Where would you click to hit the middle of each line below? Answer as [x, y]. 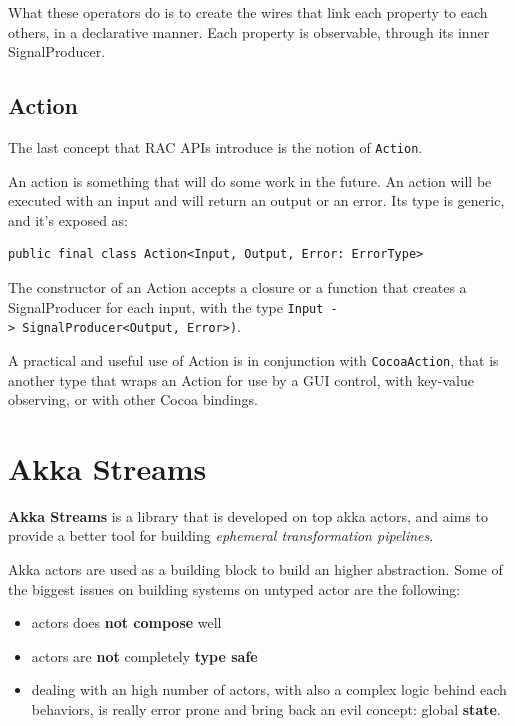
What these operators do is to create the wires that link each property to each [248, 12]
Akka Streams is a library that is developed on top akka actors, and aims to [248, 515]
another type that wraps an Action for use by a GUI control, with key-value [241, 379]
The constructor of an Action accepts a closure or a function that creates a [237, 287]
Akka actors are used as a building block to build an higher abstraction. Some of [255, 569]
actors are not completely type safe [144, 655]
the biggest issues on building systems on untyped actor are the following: [234, 588]
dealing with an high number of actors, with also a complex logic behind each [269, 689]
